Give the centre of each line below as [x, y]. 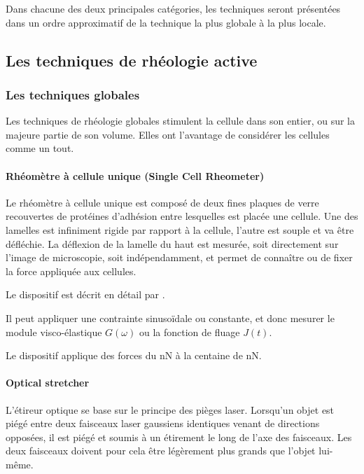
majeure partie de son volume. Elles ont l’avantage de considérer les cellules [168, 134]
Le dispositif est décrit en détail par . [85, 294]
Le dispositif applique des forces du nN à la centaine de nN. [134, 355]
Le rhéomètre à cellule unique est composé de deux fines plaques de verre [162, 202]
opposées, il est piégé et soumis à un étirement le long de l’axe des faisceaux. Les [179, 437]
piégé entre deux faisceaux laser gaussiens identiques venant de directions [163, 423]
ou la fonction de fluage [189, 332]
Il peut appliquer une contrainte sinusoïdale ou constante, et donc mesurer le [170, 318]
